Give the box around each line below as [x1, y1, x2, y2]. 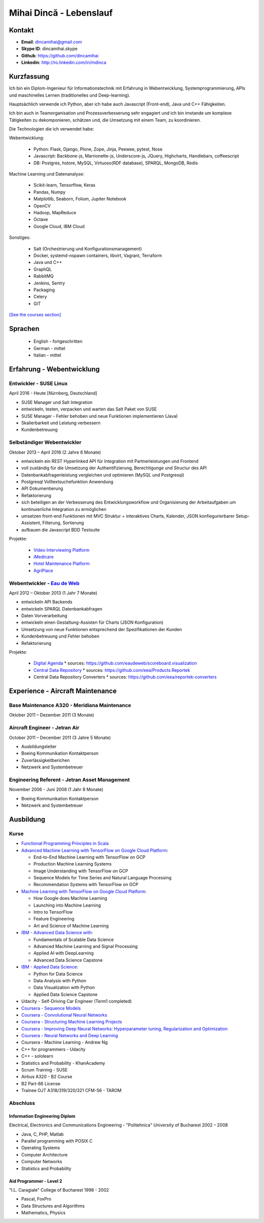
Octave [33, 216, 48, 223]
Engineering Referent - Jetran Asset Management [9, 776, 130, 783]
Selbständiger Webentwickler [9, 439, 82, 446]
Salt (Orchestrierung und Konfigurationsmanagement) [33, 246, 142, 252]
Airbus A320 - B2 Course [21, 1074, 73, 1080]
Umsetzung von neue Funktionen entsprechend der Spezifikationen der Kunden [21, 626, 182, 632]
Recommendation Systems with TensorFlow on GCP [33, 882, 139, 888]
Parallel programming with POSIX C [21, 1138, 93, 1144]
